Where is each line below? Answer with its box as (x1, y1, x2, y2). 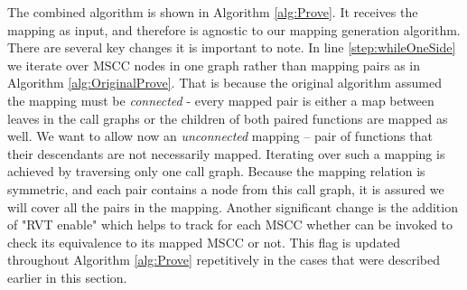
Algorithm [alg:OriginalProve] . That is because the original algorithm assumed (7, 73, 443, 92)
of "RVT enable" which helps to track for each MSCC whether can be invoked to (7, 215, 453, 234)
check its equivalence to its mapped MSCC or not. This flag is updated (7, 232, 401, 251)
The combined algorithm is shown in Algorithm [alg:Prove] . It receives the (7, 3, 418, 21)
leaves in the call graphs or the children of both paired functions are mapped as (7, 108, 448, 127)
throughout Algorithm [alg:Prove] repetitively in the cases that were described (7, 250, 441, 269)
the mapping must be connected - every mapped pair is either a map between (7, 90, 434, 109)
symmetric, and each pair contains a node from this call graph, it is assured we (7, 179, 444, 198)
